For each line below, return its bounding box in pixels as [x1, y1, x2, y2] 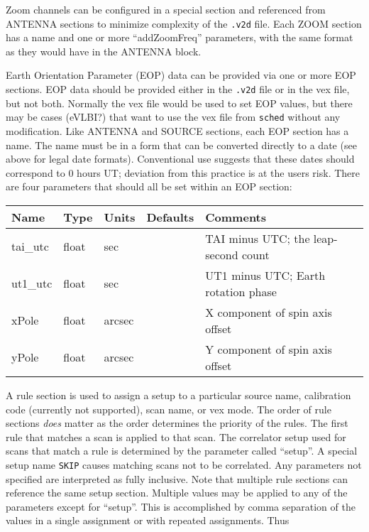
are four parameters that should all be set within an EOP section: [6, 179, 292, 194]
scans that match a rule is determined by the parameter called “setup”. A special [6, 443, 358, 458]
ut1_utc [11, 275, 53, 292]
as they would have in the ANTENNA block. [6, 43, 202, 58]
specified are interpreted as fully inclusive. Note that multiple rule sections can [6, 471, 348, 486]
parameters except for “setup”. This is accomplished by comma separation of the [6, 499, 356, 514]
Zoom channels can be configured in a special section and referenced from [6, 2, 326, 16]
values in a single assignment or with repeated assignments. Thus [6, 513, 290, 528]
